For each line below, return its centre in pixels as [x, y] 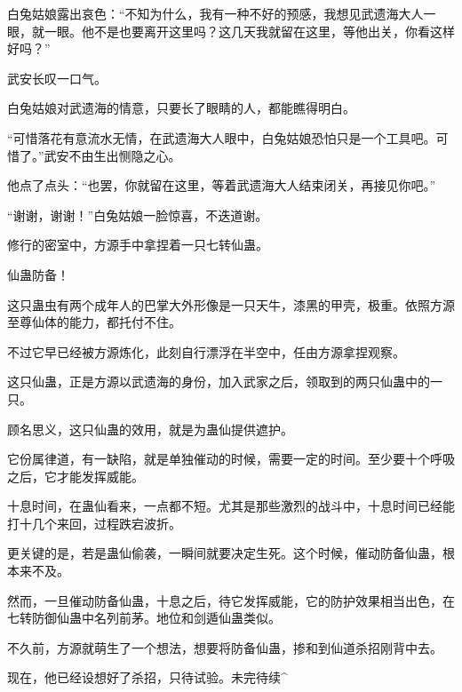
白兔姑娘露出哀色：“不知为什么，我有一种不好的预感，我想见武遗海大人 [215, 13]
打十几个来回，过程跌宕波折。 [94, 523]
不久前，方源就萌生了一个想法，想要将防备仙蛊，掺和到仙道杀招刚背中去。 [225, 647]
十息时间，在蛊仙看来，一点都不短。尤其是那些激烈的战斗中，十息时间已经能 [231, 506]
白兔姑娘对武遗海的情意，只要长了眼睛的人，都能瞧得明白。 [181, 108]
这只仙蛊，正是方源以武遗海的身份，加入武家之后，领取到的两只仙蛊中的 [219, 382]
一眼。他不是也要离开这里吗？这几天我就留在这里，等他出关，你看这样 [249, 31]
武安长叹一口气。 [57, 78]
